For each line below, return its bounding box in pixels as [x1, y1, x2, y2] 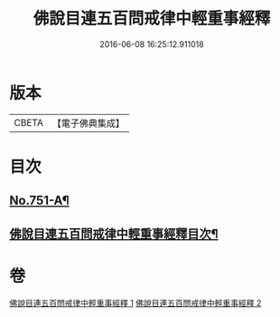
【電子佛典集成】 [51, 117, 125, 130]
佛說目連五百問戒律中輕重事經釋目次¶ [9, 226, 219, 241]
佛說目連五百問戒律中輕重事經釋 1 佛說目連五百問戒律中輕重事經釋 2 [9, 297, 262, 308]
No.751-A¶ [9, 193, 70, 208]
